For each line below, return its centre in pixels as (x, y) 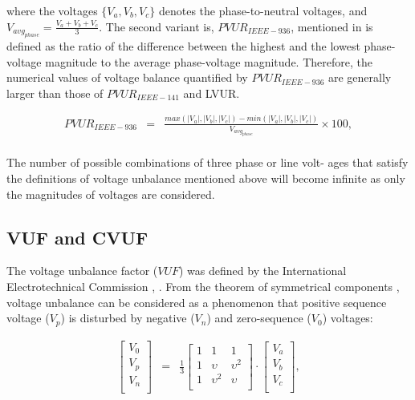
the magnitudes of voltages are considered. (111, 194)
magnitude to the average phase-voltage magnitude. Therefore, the (209, 61)
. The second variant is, (157, 26)
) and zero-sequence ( (259, 318)
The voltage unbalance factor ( (82, 271)
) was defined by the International (263, 271)
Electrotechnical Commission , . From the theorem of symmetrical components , (203, 287)
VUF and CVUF (77, 237)
